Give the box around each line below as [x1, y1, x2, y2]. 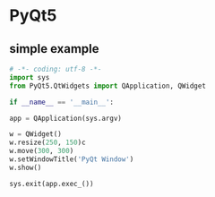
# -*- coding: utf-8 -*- [9, 64, 102, 73]
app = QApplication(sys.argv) [9, 114, 123, 123]
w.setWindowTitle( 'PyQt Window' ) [9, 155, 134, 164]
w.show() [9, 163, 42, 172]
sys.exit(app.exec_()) [9, 179, 94, 188]
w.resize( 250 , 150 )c [9, 138, 87, 148]
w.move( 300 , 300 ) [9, 147, 74, 156]
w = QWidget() [9, 130, 63, 139]
